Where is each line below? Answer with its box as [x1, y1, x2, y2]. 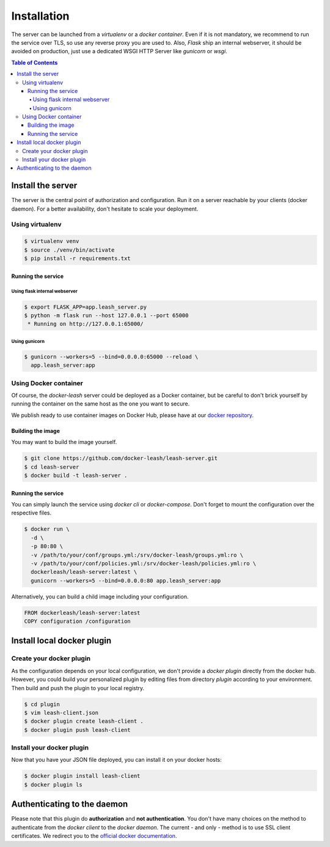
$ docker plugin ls [24, 781, 82, 788]
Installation [11, 9, 70, 23]
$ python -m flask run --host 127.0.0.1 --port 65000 [24, 312, 189, 318]
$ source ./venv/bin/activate [24, 246, 115, 254]
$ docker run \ [24, 525, 70, 533]
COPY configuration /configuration [24, 618, 131, 625]
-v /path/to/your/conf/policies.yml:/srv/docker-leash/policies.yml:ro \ [31, 560, 257, 567]
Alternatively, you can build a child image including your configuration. [11, 593, 189, 600]
